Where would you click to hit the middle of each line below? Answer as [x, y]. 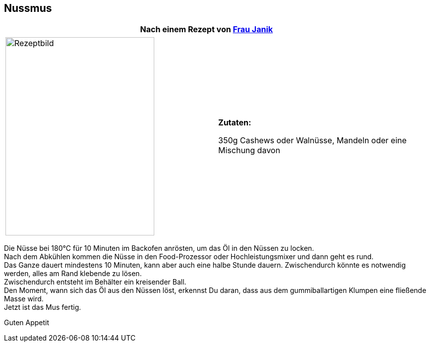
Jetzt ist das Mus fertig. [43, 307]
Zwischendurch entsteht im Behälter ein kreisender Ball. [95, 282]
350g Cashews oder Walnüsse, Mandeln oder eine [312, 141]
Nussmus [28, 8]
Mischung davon [249, 150]
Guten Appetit [27, 323]
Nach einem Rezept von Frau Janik [207, 29]
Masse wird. [24, 299]
